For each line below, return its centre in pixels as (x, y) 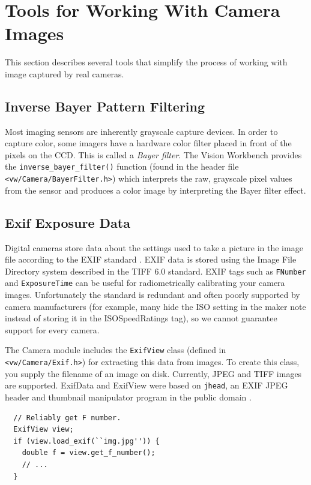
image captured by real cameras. (65, 73)
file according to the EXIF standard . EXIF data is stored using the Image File (151, 259)
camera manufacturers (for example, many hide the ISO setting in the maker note (155, 306)
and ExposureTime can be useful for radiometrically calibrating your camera (145, 283)
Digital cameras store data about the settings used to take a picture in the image (154, 247)
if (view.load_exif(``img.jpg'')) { (86, 441)
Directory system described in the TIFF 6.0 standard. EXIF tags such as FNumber (155, 271)
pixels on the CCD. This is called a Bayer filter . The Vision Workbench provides (153, 154)
